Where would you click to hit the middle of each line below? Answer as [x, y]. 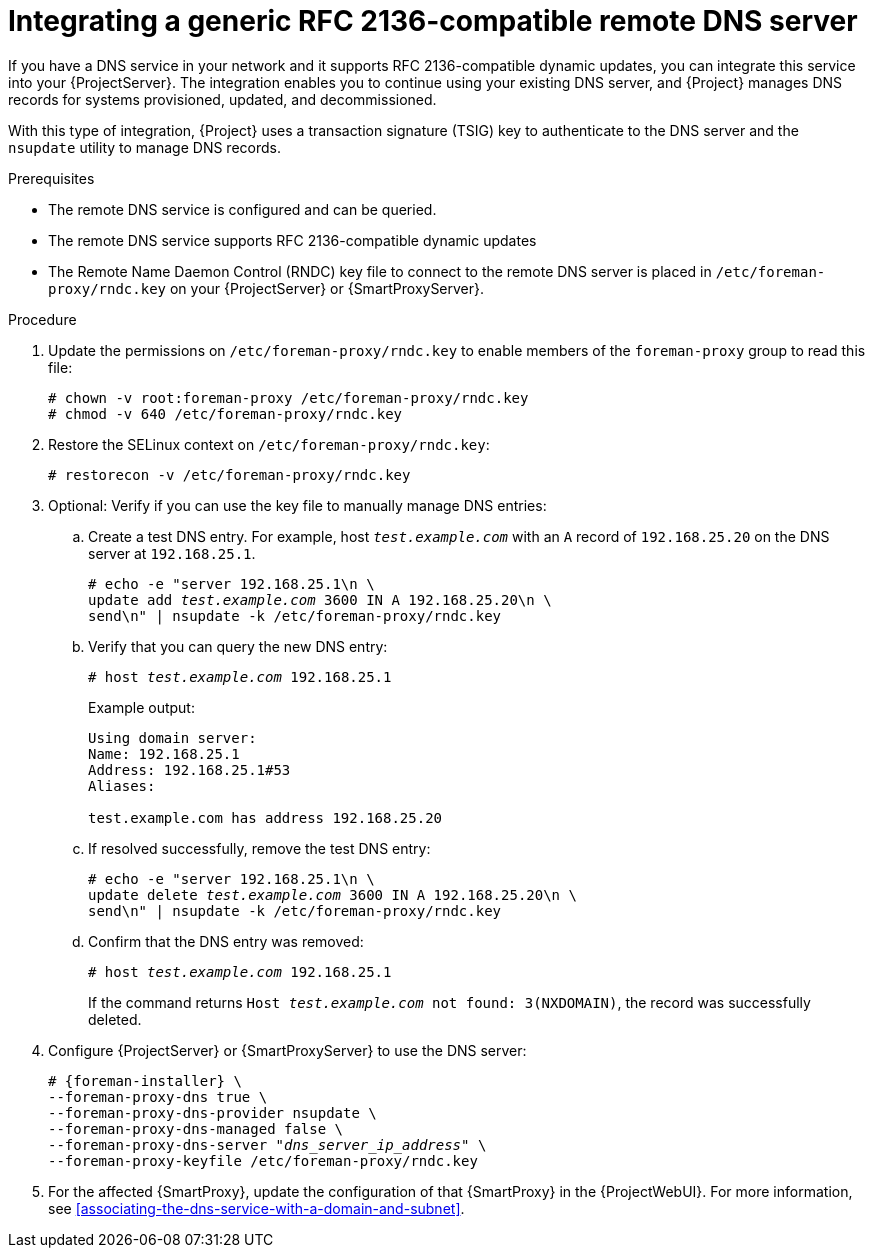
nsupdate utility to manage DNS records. [144, 147]
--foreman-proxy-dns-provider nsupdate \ [212, 1112]
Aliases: [122, 785]
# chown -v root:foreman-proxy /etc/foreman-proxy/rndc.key [288, 397]
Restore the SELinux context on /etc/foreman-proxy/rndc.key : [269, 444]
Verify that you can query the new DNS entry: [238, 646]
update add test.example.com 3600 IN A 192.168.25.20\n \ [320, 599]
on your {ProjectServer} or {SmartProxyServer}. [327, 288]
